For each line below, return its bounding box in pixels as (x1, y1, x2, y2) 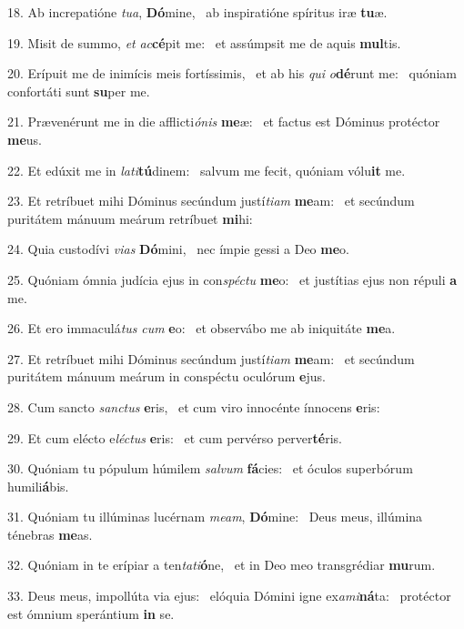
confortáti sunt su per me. (7, 81, 150, 100)
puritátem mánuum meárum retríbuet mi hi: (7, 208, 253, 228)
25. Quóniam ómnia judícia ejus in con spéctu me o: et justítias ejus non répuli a (7, 269, 458, 289)
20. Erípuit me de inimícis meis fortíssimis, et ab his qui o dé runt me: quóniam (7, 64, 458, 83)
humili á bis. (7, 476, 69, 495)
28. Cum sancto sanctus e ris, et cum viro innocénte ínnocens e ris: (7, 397, 380, 416)
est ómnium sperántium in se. (7, 604, 175, 623)
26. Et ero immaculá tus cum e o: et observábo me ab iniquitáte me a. (7, 319, 396, 338)
